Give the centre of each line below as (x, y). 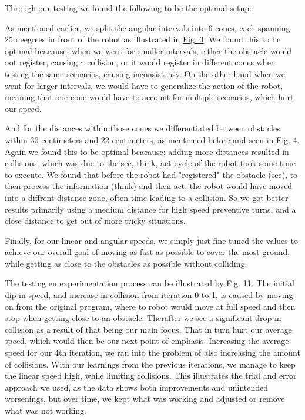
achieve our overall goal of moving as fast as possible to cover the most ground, (148, 252)
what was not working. (46, 410)
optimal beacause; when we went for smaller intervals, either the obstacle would (148, 50)
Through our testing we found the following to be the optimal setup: (128, 8)
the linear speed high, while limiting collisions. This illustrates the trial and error (151, 376)
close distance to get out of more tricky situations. (95, 221)
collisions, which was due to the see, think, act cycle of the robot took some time (150, 163)
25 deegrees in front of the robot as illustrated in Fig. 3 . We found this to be (143, 39)
